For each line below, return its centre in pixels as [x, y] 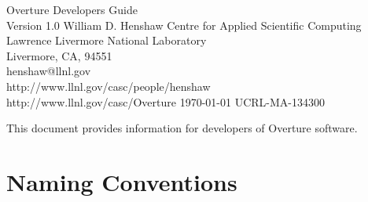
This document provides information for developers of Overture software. [182, 128]
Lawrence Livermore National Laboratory [107, 40]
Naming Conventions [122, 181]
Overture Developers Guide [72, 9]
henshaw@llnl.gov [49, 71]
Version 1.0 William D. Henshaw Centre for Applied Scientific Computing [184, 25]
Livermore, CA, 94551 [59, 55]
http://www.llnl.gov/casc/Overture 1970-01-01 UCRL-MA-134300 [166, 101]
